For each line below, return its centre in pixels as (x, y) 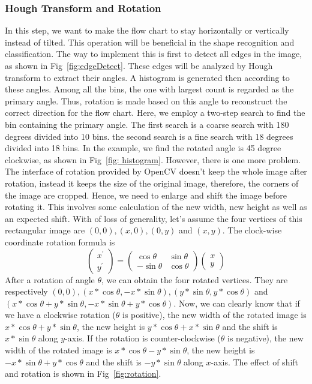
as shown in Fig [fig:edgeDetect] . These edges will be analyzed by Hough (139, 65)
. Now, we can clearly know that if (237, 303)
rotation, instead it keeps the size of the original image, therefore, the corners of (152, 183)
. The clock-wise (252, 230)
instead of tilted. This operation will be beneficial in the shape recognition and (150, 42)
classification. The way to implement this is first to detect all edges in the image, (154, 54)
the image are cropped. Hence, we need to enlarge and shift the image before (146, 195)
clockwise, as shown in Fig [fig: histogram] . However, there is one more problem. (153, 159)
